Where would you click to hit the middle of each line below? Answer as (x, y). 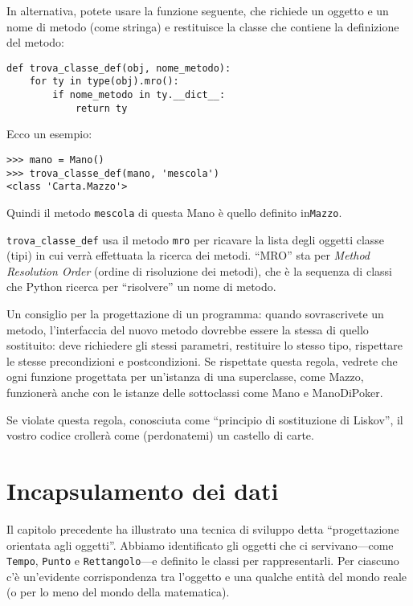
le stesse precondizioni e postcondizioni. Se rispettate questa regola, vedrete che (202, 360)
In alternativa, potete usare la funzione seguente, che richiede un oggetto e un (198, 10)
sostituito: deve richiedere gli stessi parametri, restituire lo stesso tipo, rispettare (204, 345)
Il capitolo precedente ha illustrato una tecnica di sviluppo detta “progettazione (203, 528)
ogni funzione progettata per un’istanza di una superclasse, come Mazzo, (185, 377)
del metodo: (35, 42)
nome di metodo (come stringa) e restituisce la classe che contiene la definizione (203, 26)
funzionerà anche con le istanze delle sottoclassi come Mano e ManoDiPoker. (195, 393)
